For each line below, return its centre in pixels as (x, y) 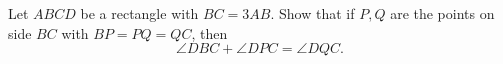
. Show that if (312, 13)
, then (209, 32)
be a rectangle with (139, 13)
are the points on (442, 13)
